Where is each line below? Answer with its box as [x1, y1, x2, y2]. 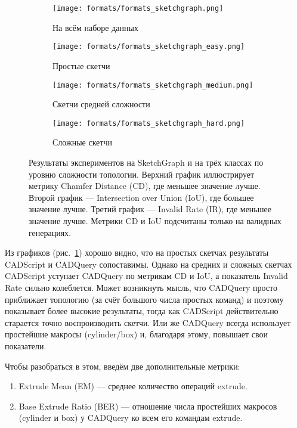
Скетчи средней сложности [52, 98, 150, 110]
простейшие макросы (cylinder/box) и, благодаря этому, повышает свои [5, 328, 268, 340]
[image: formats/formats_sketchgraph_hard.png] [52, 119, 245, 128]
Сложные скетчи [52, 136, 112, 148]
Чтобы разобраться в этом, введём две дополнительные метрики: [5, 359, 240, 372]
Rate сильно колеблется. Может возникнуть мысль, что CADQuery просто [5, 281, 277, 293]
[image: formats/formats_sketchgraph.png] [52, 4, 224, 13]
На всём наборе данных [52, 21, 138, 33]
